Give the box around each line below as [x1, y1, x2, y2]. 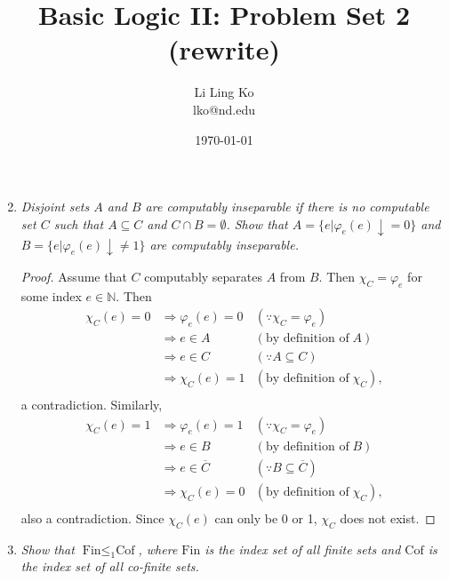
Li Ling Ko [194, 83, 254, 101]
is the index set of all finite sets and [204, 539, 401, 558]
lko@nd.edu [192, 99, 256, 118]
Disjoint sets [20, 197, 90, 216]
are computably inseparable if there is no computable [145, 197, 429, 216]
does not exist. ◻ [340, 508, 436, 527]
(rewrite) [168, 31, 280, 68]
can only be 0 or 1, [214, 508, 317, 527]
